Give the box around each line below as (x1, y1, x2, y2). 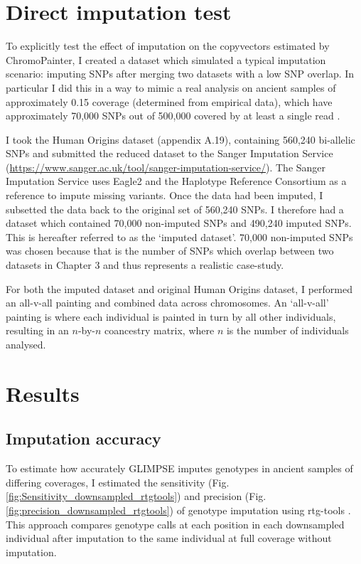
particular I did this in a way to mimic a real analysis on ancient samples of (6, 80, 336, 95)
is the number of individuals (226, 323, 349, 338)
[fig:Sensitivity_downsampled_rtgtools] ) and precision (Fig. (6, 489, 266, 504)
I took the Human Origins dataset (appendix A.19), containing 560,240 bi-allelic (6, 132, 355, 147)
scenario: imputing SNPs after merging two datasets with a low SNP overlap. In (6, 66, 355, 81)
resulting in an (6, 323, 69, 338)
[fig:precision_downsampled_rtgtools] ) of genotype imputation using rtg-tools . (6, 502, 351, 517)
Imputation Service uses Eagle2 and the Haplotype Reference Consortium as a (6, 174, 347, 188)
